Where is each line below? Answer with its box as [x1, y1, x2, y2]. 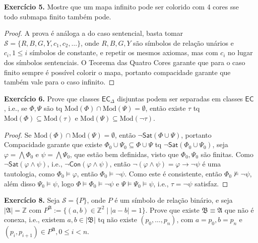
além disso [4, 178, 36, 188]
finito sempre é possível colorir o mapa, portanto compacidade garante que [4, 67, 231, 77]
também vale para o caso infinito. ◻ [4, 77, 115, 87]
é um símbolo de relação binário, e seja [114, 195, 233, 205]
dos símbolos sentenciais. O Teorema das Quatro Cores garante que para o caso [4, 57, 246, 67]
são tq [44, 103, 63, 113]
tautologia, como [4, 168, 55, 178]
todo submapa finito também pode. [4, 11, 111, 21]
